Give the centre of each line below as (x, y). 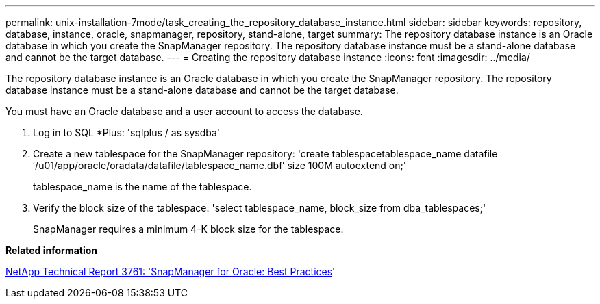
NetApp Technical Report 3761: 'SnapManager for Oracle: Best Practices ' (171, 271)
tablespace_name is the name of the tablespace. (142, 187)
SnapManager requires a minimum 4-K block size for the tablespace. (188, 229)
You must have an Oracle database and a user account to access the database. (184, 111)
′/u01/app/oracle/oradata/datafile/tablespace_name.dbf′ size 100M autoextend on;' (220, 165)
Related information (52, 250)
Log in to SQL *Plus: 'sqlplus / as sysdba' (127, 132)
